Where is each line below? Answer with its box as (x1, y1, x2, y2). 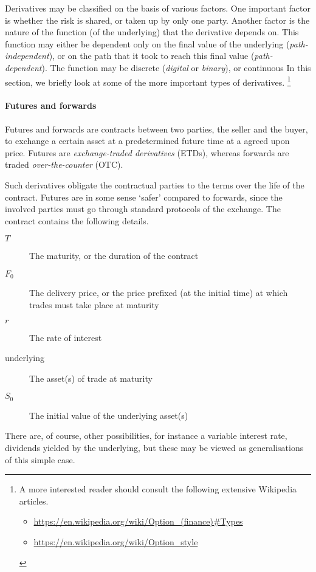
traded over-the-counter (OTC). (5, 158, 123, 171)
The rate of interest (29, 331, 102, 343)
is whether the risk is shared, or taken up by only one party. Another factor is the (5, 13, 310, 26)
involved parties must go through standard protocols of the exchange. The (5, 202, 281, 215)
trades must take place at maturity (29, 298, 159, 311)
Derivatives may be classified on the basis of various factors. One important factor (5, 2, 311, 14)
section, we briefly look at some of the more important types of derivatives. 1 (5, 74, 291, 88)
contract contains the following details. (5, 214, 149, 227)
